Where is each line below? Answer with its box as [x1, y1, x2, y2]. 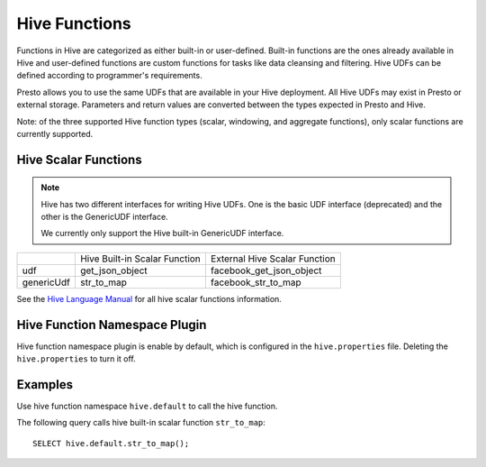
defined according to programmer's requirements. [16, 70, 202, 81]
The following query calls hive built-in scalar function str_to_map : [16, 417, 265, 428]
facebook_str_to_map [210, 276, 301, 288]
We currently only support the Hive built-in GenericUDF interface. [40, 228, 284, 239]
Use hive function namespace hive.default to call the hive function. [16, 401, 278, 412]
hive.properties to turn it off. [16, 353, 137, 364]
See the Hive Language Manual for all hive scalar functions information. [16, 293, 283, 304]
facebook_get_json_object [210, 264, 322, 277]
